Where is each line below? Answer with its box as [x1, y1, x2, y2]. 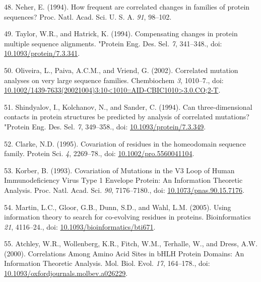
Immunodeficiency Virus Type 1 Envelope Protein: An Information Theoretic [4, 175, 243, 185]
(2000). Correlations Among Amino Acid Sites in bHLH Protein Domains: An [4, 248, 244, 258]
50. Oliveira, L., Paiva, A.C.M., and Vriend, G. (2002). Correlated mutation [4, 64, 238, 75]
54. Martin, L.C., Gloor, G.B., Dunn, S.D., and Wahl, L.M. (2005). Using [4, 201, 231, 212]
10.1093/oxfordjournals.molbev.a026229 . [4, 268, 128, 278]
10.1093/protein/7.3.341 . [4, 48, 80, 58]
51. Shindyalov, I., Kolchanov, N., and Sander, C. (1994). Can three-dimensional [4, 101, 252, 112]
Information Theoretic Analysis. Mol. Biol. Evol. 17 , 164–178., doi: [4, 258, 210, 268]
